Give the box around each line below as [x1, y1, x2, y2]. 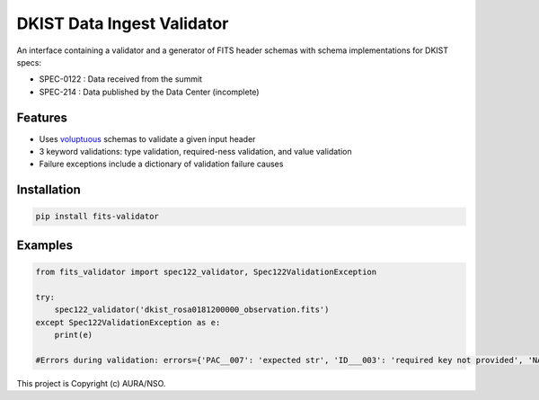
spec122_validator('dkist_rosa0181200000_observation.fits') [54, 305, 330, 315]
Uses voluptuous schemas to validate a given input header [39, 133, 256, 144]
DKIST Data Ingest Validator [16, 13, 229, 33]
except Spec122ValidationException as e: [35, 317, 221, 327]
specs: [16, 57, 42, 67]
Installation [16, 182, 81, 198]
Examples [16, 237, 74, 253]
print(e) [54, 329, 93, 340]
